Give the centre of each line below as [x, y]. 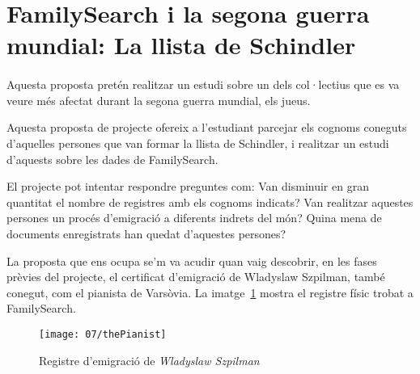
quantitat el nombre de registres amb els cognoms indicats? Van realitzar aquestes [210, 202]
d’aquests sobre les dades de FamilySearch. [112, 159]
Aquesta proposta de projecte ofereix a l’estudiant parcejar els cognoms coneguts [207, 127]
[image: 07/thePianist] [103, 334]
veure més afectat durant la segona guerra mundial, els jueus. [159, 100]
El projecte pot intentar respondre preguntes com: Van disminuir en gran [188, 186]
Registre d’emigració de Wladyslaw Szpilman [149, 360]
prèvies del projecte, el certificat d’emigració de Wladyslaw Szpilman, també [196, 277]
